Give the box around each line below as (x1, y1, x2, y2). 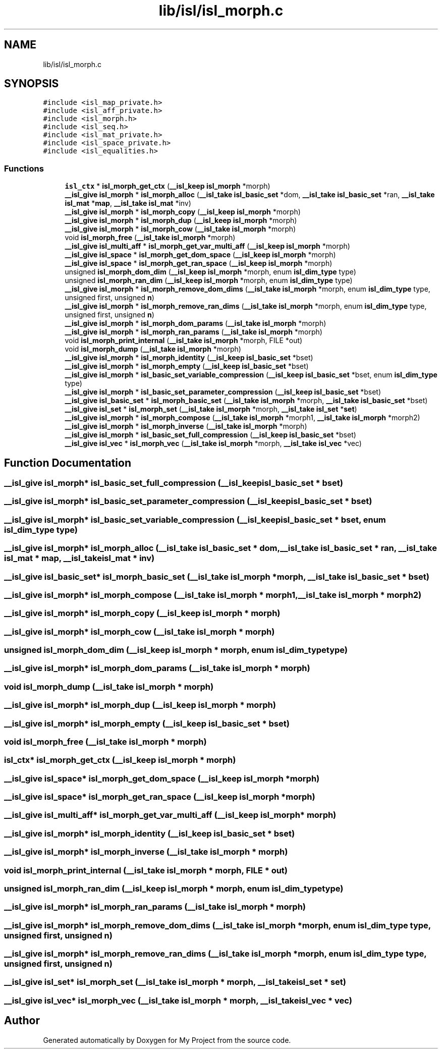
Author (4, 1014, 40, 1027)
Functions (4, 163, 44, 174)
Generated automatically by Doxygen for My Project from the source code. (43, 1035, 291, 1044)
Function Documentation (4, 456, 131, 469)
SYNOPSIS (4, 77, 59, 90)
